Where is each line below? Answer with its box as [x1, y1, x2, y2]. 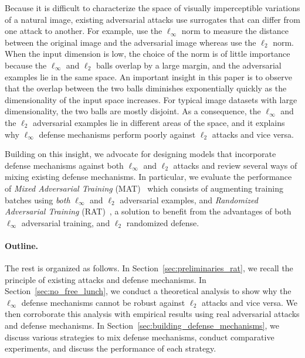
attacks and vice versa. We [201, 296, 298, 308]
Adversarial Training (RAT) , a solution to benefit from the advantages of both [5, 205, 292, 217]
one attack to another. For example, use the [5, 25, 162, 37]
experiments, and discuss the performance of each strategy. [5, 342, 216, 354]
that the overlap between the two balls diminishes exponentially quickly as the [5, 82, 287, 94]
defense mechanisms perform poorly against [39, 128, 196, 140]
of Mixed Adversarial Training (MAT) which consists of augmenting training [5, 182, 283, 194]
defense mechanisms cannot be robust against [21, 296, 185, 308]
